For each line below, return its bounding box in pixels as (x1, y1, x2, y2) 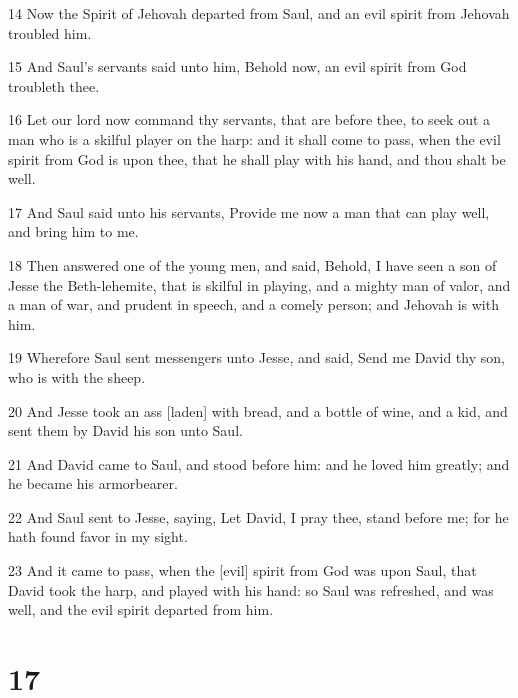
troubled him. (8, 22, 92, 43)
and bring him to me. (8, 221, 139, 242)
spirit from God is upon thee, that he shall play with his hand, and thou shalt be (8, 148, 506, 169)
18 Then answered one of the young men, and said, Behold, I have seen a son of (8, 254, 497, 275)
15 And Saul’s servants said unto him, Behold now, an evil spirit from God (8, 56, 467, 77)
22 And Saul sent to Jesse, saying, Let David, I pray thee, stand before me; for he (8, 506, 509, 527)
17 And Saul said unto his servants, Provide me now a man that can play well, (8, 201, 490, 222)
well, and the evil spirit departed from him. (8, 599, 274, 620)
